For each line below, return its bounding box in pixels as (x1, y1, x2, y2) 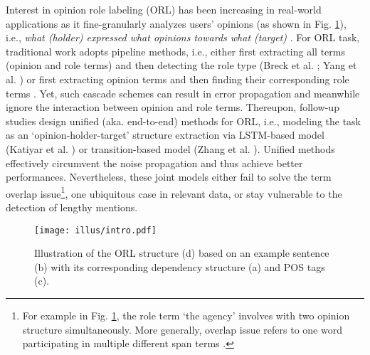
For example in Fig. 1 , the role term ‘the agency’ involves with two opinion (22, 308, 350, 322)
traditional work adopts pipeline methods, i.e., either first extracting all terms (6, 43, 345, 58)
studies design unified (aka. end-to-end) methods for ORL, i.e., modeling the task (6, 113, 361, 128)
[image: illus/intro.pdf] (34, 225, 157, 235)
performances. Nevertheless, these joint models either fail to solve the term (6, 169, 332, 184)
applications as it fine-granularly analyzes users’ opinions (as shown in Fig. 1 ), (6, 16, 347, 31)
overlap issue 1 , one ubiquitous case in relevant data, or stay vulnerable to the (6, 184, 342, 201)
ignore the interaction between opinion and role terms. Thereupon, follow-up (6, 100, 339, 115)
